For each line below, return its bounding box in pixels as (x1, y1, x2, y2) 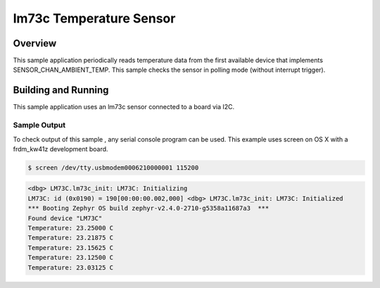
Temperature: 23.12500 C (27, 253, 114, 262)
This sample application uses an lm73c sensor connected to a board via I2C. (13, 103, 235, 111)
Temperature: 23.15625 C (27, 244, 114, 251)
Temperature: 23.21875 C (27, 234, 114, 242)
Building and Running (13, 84, 109, 96)
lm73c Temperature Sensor (13, 11, 176, 26)
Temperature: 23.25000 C (27, 224, 114, 232)
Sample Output (13, 120, 66, 130)
